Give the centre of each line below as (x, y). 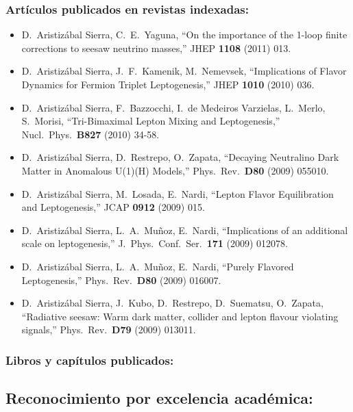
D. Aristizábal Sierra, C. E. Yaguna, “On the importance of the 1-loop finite (184, 35)
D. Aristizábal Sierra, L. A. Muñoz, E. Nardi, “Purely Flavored (158, 266)
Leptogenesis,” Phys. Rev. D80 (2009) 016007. (121, 280)
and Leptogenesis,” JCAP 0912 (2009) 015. (113, 207)
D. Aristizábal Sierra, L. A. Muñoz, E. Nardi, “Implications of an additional (185, 230)
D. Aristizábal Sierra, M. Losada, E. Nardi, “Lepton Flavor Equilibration (178, 193)
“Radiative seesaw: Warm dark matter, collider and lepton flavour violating (180, 316)
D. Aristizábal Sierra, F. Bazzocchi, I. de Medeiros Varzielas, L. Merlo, (173, 107)
